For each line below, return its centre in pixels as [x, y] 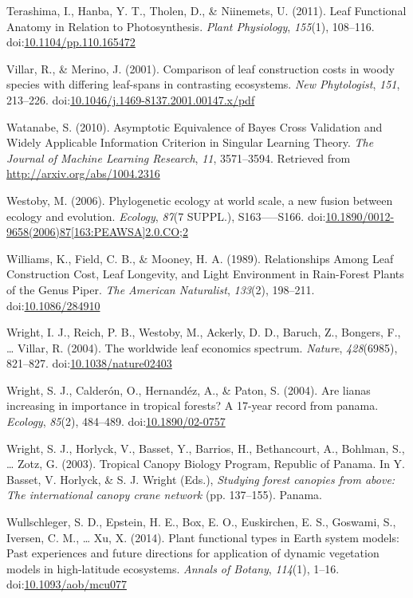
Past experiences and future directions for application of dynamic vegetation [193, 553]
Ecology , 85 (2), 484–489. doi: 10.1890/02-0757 [116, 421]
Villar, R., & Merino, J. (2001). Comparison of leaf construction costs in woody [201, 68]
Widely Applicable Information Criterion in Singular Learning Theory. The [190, 142]
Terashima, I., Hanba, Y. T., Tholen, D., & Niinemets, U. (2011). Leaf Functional [206, 10]
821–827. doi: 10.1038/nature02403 [89, 363]
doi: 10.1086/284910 [53, 305]
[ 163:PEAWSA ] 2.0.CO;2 [129, 232]
